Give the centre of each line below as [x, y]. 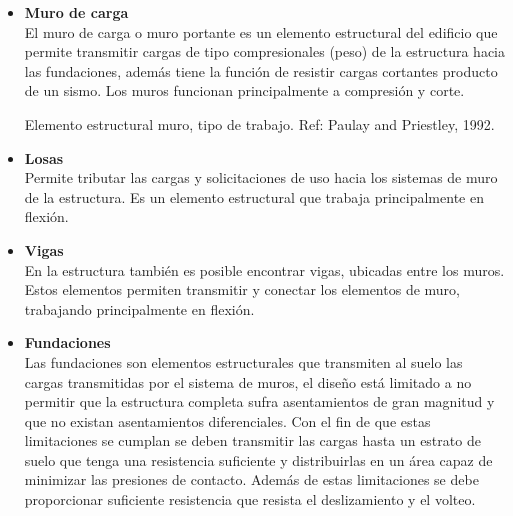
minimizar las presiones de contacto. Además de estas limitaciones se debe [251, 479]
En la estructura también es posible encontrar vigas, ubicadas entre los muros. [264, 269]
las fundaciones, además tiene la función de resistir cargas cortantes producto [261, 70]
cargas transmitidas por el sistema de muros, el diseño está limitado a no [248, 381]
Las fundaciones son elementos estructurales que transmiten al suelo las [243, 361]
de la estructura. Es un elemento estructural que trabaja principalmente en [254, 196]
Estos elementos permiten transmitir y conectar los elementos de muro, [242, 289]
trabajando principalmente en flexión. [139, 308]
